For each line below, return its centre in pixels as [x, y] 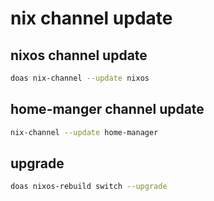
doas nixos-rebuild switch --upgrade [89, 187]
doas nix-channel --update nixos [80, 78]
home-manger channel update [107, 109]
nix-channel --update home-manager [84, 132]
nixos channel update [79, 55]
